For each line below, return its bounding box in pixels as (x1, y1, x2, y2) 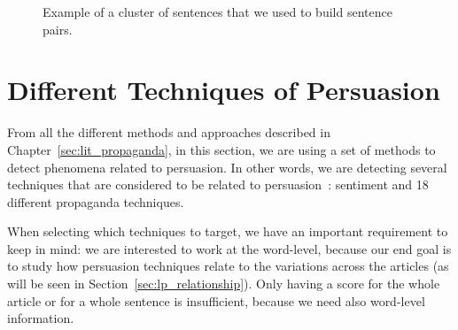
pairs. (43, 19, 73, 38)
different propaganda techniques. (7, 192, 184, 211)
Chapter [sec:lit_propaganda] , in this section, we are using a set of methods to (7, 140, 436, 158)
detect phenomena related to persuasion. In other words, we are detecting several (7, 157, 447, 176)
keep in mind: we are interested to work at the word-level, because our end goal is (7, 239, 452, 257)
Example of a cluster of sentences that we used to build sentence (43, 3, 392, 20)
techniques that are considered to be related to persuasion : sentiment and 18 (7, 175, 429, 194)
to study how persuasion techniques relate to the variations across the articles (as (7, 257, 449, 275)
